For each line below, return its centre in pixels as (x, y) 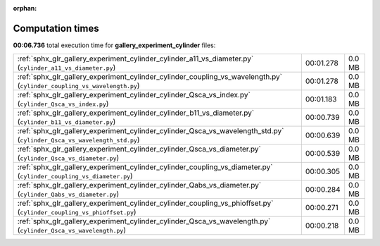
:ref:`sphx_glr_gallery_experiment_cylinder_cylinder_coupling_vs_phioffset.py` (145, 203)
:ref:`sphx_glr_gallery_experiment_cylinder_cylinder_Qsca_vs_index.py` (134, 95)
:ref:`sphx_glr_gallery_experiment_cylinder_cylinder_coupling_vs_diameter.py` (145, 167)
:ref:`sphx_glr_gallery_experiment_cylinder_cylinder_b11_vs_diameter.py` (136, 113)
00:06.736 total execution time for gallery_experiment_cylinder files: (114, 45)
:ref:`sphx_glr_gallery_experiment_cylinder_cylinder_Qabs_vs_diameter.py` (139, 185)
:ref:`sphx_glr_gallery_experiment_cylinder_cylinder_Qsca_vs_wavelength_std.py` (151, 131)
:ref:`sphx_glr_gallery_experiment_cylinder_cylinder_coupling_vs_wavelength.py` (150, 77)
